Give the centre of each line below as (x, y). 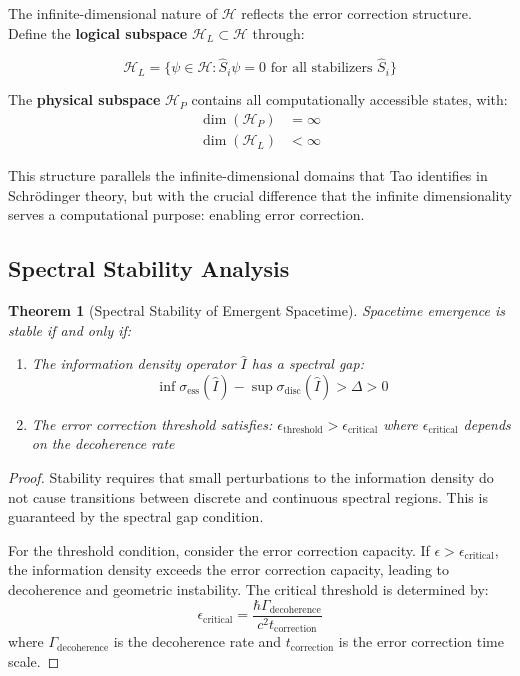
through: (278, 32)
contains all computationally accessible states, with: (349, 99)
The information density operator (133, 363)
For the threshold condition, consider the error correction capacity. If (219, 549)
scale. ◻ (34, 660)
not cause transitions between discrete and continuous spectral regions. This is (248, 496)
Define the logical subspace (98, 32)
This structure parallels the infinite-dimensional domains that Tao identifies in (248, 175)
